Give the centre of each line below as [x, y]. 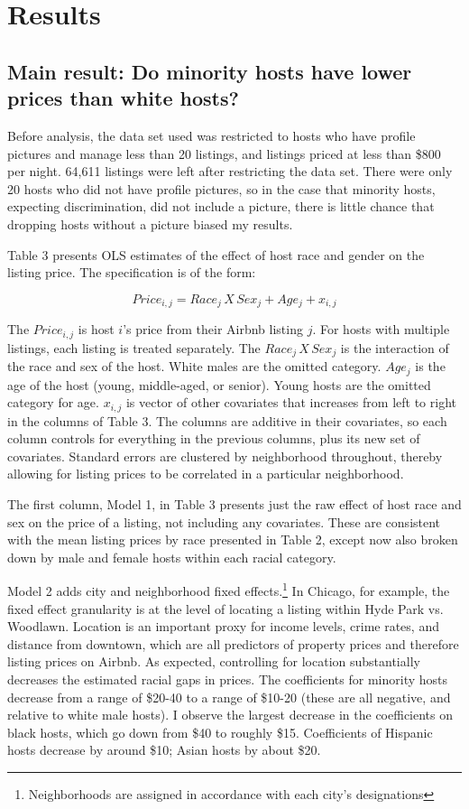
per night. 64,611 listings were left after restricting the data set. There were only [230, 171]
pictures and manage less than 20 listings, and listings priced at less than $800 [224, 153]
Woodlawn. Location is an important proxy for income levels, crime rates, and [223, 626]
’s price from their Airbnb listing [213, 329]
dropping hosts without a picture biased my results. [150, 223]
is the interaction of [395, 347]
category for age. [53, 402]
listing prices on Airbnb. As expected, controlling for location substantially [214, 661]
